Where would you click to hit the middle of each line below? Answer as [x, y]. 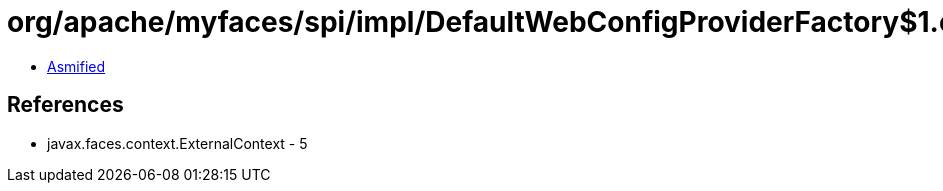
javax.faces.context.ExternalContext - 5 [177, 143]
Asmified [76, 66]
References [65, 105]
